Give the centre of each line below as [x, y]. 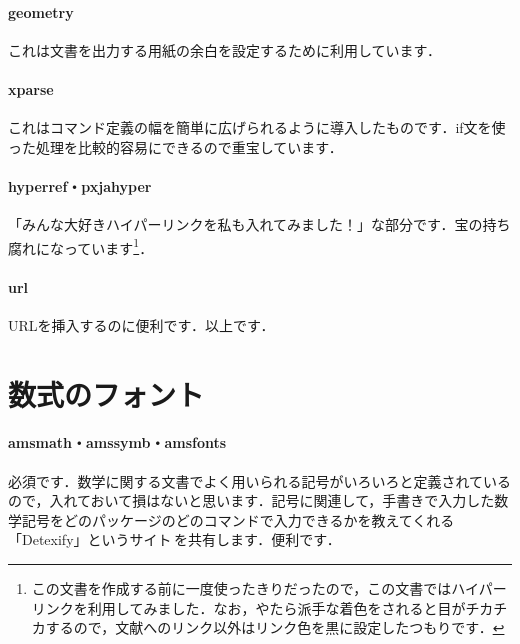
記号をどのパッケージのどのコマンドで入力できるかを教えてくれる [238, 519]
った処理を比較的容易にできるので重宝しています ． [175, 146]
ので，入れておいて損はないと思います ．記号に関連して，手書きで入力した [251, 500]
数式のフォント [106, 393]
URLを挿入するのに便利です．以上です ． [141, 324]
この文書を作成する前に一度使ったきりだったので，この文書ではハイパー [269, 587]
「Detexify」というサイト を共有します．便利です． [174, 539]
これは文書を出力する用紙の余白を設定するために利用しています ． [225, 49]
